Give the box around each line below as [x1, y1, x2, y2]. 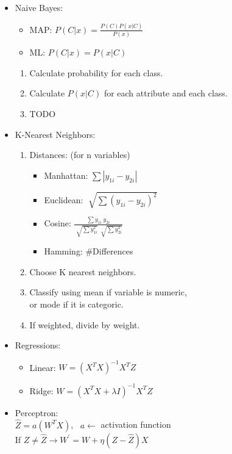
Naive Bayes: [15, 1, 63, 13]
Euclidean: [44, 193, 83, 206]
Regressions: [15, 339, 61, 351]
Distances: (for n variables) [29, 148, 130, 161]
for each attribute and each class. [104, 87, 228, 99]
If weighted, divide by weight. [29, 318, 140, 331]
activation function [100, 418, 171, 431]
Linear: [29, 361, 56, 373]
